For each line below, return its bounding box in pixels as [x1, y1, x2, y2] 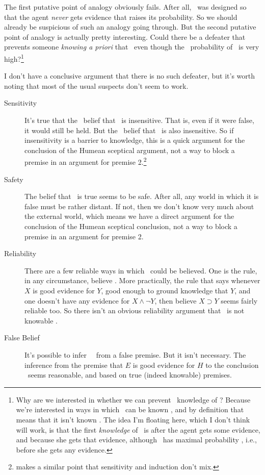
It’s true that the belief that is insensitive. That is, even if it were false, [24, 115, 254, 125]
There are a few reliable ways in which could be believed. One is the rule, [24, 265, 257, 276]
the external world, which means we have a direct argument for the [24, 211, 234, 221]
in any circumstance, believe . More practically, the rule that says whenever [24, 275, 260, 286]
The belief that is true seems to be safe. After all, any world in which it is [24, 191, 259, 202]
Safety [4, 173, 23, 184]
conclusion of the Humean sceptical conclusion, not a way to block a [24, 221, 237, 231]
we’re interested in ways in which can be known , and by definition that [16, 404, 244, 415]
